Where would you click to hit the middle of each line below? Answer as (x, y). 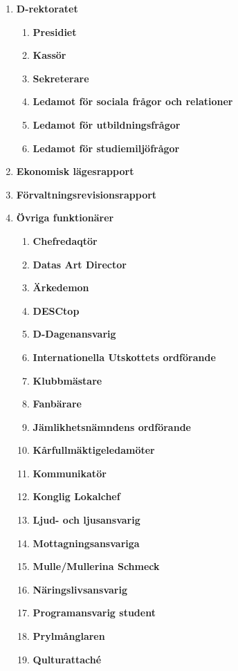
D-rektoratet (47, 8)
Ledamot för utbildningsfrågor (107, 124)
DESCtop (56, 310)
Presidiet (55, 31)
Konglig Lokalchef (76, 496)
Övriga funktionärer (65, 218)
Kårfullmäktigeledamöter (94, 450)
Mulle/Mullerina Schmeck (96, 566)
